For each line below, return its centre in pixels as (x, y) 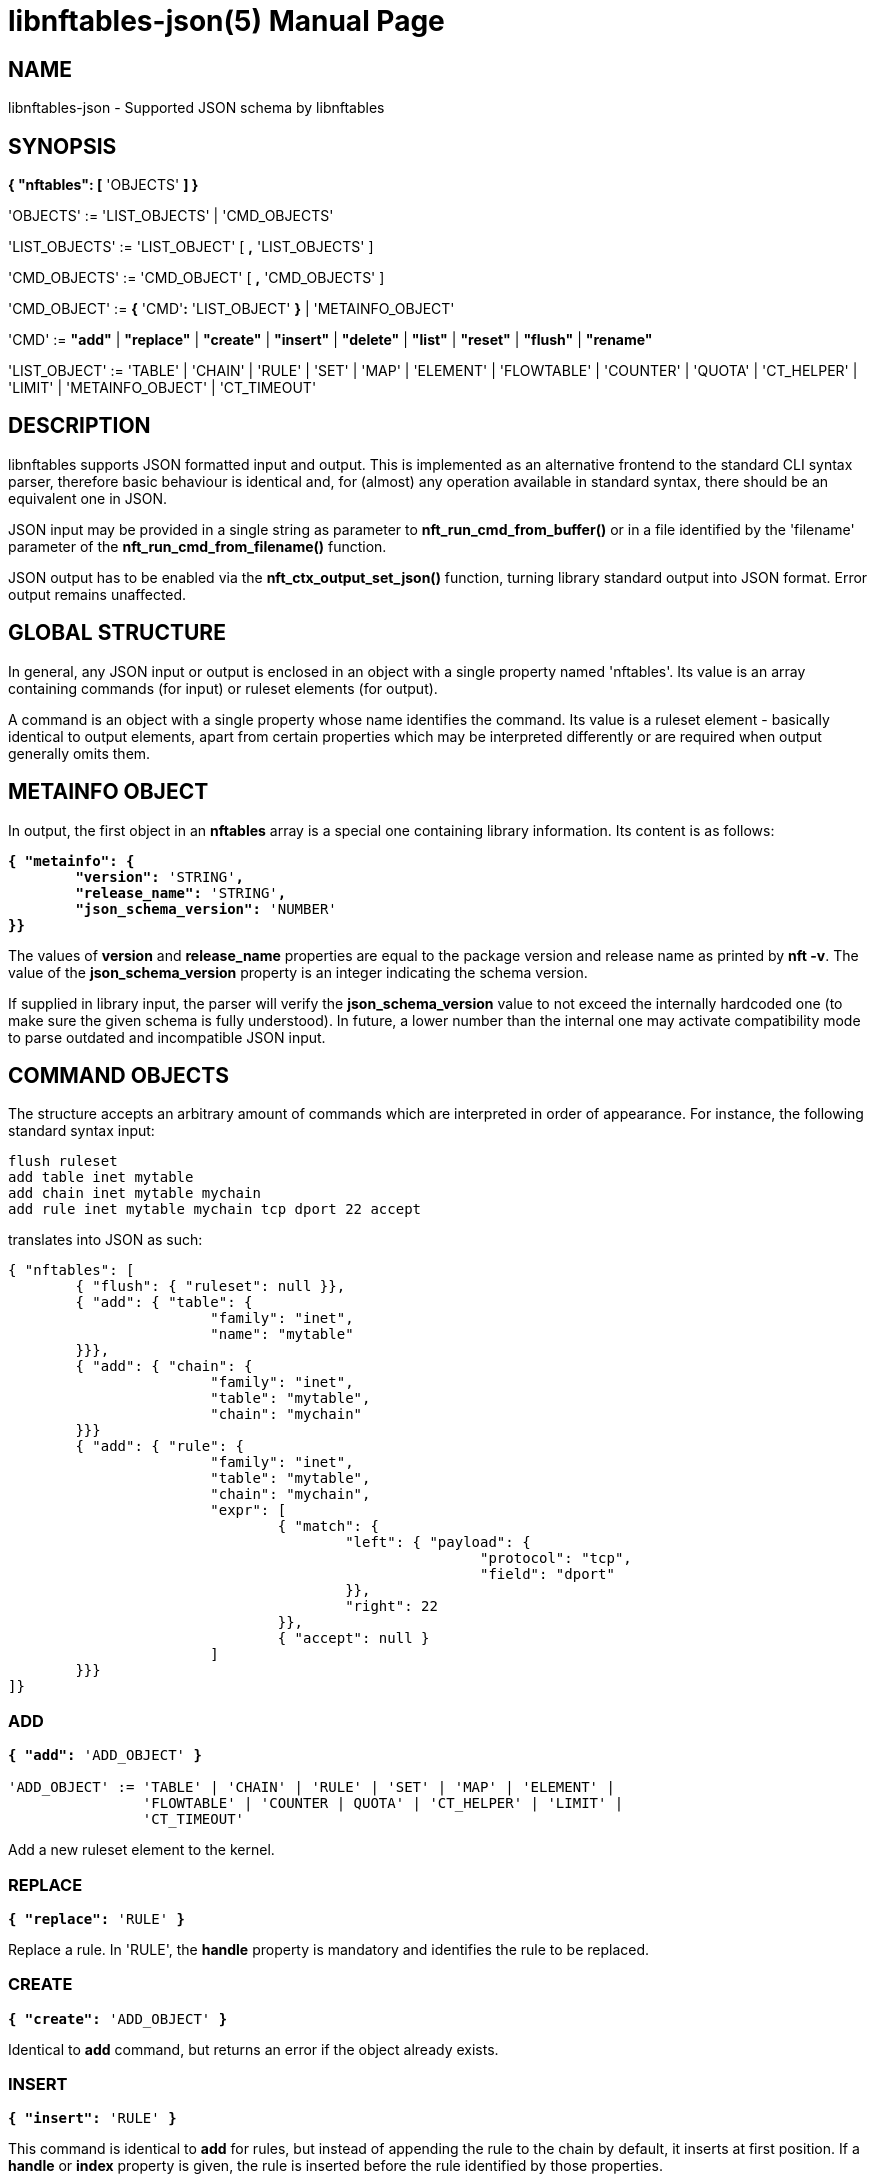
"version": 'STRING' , (160, 876)
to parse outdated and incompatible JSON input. (167, 1037)
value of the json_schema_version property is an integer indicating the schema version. (298, 972)
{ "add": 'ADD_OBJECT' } (105, 1755)
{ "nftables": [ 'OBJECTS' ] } (103, 185)
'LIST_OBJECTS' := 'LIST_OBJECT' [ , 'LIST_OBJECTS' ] (191, 247)
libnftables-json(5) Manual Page (226, 21)
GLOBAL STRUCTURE (117, 633)
